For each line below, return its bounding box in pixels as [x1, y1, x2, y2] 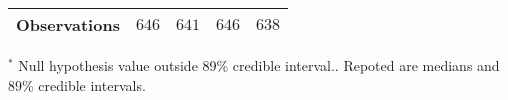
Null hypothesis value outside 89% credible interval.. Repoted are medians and [18, 55, 500, 75]
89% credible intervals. [8, 74, 146, 95]
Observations [16, 13, 120, 36]
